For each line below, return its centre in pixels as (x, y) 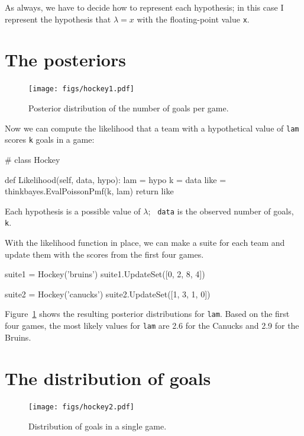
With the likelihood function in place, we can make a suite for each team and (145, 243)
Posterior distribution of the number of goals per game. (129, 108)
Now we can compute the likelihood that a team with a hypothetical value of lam (152, 128)
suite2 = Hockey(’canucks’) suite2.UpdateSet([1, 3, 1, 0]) (108, 294)
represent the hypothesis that (58, 19)
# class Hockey (33, 159)
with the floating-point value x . (193, 19)
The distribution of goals (108, 378)
